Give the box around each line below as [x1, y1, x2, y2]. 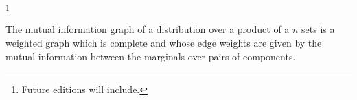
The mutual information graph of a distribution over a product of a [5, 22, 290, 36]
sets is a [301, 22, 335, 36]
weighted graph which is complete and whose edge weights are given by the [5, 35, 322, 49]
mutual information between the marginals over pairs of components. [5, 49, 296, 63]
